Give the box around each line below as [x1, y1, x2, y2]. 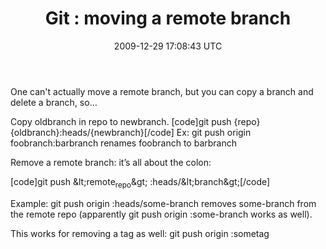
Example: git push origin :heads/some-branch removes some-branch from [10, 197, 317, 209]
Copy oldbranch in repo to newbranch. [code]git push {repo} [10, 115, 261, 127]
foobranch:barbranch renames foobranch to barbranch [10, 137, 238, 149]
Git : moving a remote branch [44, 7, 292, 30]
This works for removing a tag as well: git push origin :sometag [10, 227, 270, 239]
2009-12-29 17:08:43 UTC [113, 40, 223, 52]
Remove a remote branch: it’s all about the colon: [10, 156, 212, 168]
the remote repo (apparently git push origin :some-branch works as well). [10, 208, 313, 220]
